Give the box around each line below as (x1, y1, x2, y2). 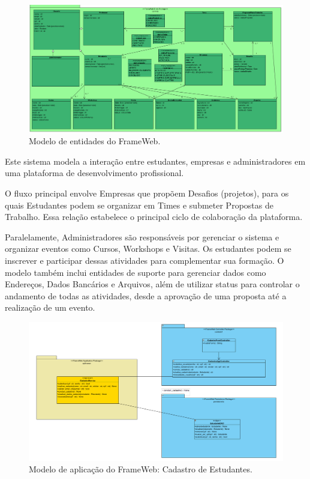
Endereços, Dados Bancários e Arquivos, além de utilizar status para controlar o (5, 278, 300, 290)
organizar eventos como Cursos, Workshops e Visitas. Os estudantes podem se (5, 242, 291, 255)
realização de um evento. (5, 301, 95, 314)
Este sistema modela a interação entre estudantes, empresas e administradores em (5, 154, 306, 167)
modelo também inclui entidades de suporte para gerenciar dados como (5, 266, 266, 278)
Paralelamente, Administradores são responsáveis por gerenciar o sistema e (5, 230, 279, 243)
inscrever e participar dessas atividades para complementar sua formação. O (5, 254, 284, 266)
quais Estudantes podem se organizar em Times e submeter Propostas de (5, 198, 273, 211)
